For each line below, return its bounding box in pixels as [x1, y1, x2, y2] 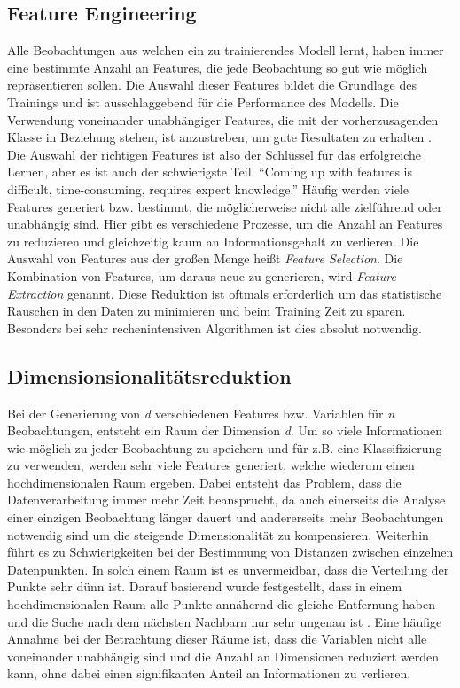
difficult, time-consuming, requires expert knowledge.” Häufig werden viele [7, 179, 409, 198]
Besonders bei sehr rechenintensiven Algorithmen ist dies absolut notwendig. [7, 318, 422, 337]
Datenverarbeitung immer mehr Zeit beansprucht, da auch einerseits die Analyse [7, 490, 446, 509]
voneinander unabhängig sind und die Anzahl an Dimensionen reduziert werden [7, 646, 440, 665]
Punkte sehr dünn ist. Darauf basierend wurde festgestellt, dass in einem [7, 577, 402, 596]
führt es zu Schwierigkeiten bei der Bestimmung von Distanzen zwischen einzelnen [7, 543, 454, 561]
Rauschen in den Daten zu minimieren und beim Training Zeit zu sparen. [7, 301, 406, 320]
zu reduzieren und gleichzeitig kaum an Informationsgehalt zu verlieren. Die [7, 231, 419, 250]
